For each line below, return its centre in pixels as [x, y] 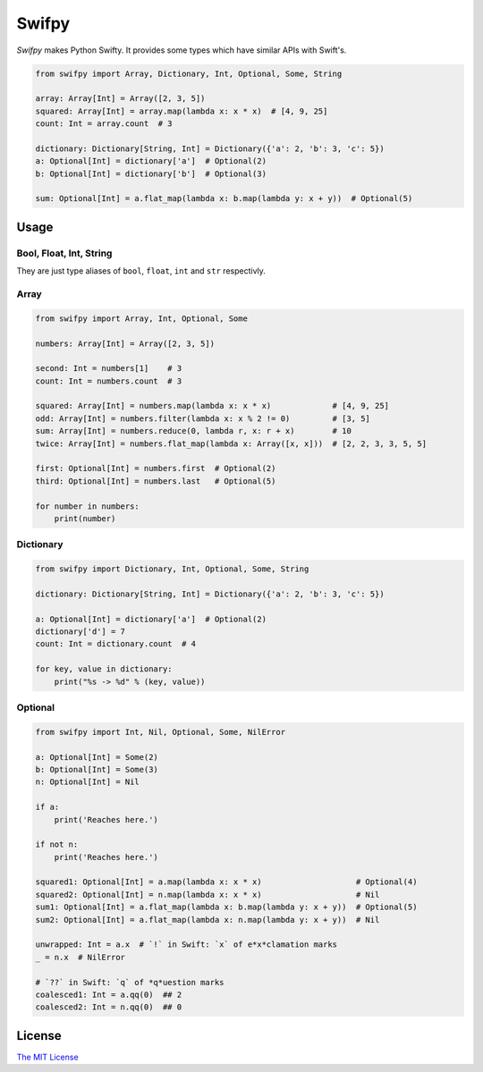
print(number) [85, 518]
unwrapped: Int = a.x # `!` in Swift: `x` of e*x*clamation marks [186, 945]
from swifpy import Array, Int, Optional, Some [141, 318]
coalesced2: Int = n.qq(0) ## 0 [109, 1007]
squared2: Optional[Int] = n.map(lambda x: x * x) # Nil [208, 895]
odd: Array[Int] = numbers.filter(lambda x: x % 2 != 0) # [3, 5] [203, 418]
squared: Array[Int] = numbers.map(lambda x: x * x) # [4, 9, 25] [212, 406]
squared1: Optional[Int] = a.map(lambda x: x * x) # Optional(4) [226, 882]
